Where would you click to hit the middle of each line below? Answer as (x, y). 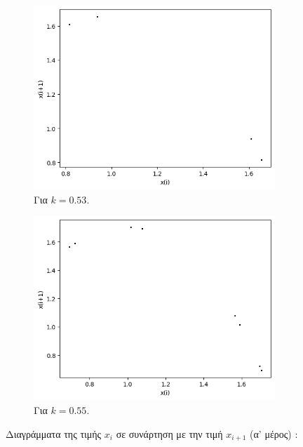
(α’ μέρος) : (274, 433)
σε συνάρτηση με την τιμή (169, 433)
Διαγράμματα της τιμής (54, 433)
